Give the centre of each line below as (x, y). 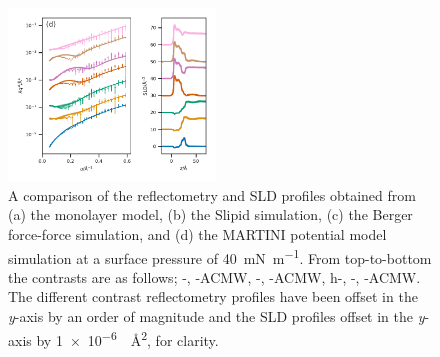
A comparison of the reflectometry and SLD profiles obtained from (212, 194)
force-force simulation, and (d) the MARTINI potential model (197, 233)
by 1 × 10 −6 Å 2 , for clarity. (127, 338)
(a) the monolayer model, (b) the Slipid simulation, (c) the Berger (210, 214)
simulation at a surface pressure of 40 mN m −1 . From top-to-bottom (220, 256)
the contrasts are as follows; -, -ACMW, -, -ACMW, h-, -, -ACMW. (214, 276)
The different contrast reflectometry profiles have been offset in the (213, 296)
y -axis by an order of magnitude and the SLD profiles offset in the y (216, 315)
